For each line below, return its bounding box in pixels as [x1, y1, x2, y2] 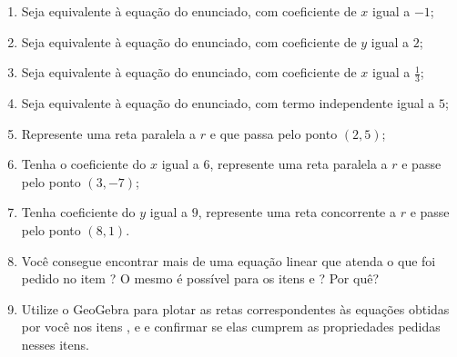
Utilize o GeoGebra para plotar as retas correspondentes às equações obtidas [21, 299, 450, 318]
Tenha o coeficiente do [21, 154, 147, 174]
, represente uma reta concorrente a [198, 203, 396, 222]
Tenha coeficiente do [21, 203, 136, 222]
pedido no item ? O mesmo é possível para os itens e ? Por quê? [21, 269, 379, 288]
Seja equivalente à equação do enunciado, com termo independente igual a [21, 94, 435, 113]
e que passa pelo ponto [209, 124, 338, 143]
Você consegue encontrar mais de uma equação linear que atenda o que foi [21, 251, 436, 270]
